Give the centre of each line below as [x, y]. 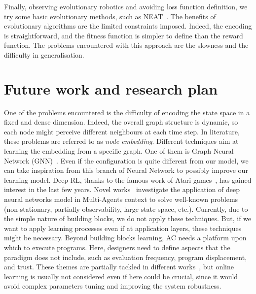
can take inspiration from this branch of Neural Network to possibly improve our [126, 170]
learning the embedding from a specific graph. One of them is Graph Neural [119, 151]
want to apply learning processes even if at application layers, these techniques [123, 228]
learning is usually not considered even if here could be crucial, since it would [121, 276]
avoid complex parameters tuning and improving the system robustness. [113, 286]
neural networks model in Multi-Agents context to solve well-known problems [121, 199]
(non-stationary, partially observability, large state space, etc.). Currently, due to [126, 209]
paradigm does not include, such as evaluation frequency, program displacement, [126, 257]
